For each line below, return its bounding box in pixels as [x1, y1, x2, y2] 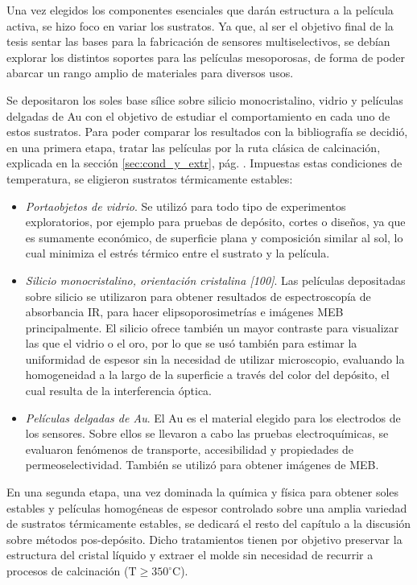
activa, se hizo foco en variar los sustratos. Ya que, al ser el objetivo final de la [6, 17, 394, 34]
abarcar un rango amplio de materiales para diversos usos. [6, 64, 294, 81]
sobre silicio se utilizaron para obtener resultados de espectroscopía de [25, 287, 371, 304]
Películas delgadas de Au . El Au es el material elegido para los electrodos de [25, 409, 401, 426]
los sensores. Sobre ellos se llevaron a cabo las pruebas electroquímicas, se [25, 425, 389, 442]
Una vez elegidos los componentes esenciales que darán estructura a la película [6, 2, 394, 18]
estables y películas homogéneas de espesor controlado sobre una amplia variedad [6, 499, 407, 516]
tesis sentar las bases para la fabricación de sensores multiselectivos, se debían [6, 33, 390, 50]
